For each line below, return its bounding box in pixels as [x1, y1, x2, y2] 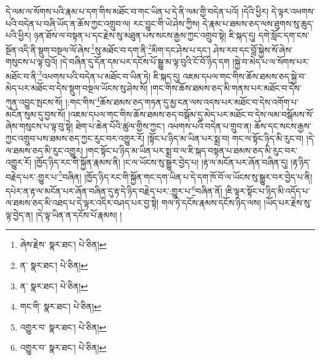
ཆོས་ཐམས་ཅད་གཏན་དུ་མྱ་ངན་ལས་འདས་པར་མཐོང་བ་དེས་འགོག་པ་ [100, 96, 299, 109]
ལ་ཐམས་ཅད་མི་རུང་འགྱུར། [6, 144, 84, 156]
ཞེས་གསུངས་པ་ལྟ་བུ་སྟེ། [6, 120, 73, 132]
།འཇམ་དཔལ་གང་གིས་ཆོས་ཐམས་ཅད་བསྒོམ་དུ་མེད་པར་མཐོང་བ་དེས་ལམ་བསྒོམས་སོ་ [68, 107, 314, 120]
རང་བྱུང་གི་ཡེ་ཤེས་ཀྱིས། [133, 17, 200, 29]
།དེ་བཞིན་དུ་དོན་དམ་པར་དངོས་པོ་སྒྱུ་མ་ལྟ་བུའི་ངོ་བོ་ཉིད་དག [60, 55, 230, 68]
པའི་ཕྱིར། [6, 29, 31, 42]
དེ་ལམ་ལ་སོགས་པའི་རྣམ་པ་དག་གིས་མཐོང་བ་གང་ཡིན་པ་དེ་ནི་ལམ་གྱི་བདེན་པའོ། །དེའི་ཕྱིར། [6, 5, 269, 17]
